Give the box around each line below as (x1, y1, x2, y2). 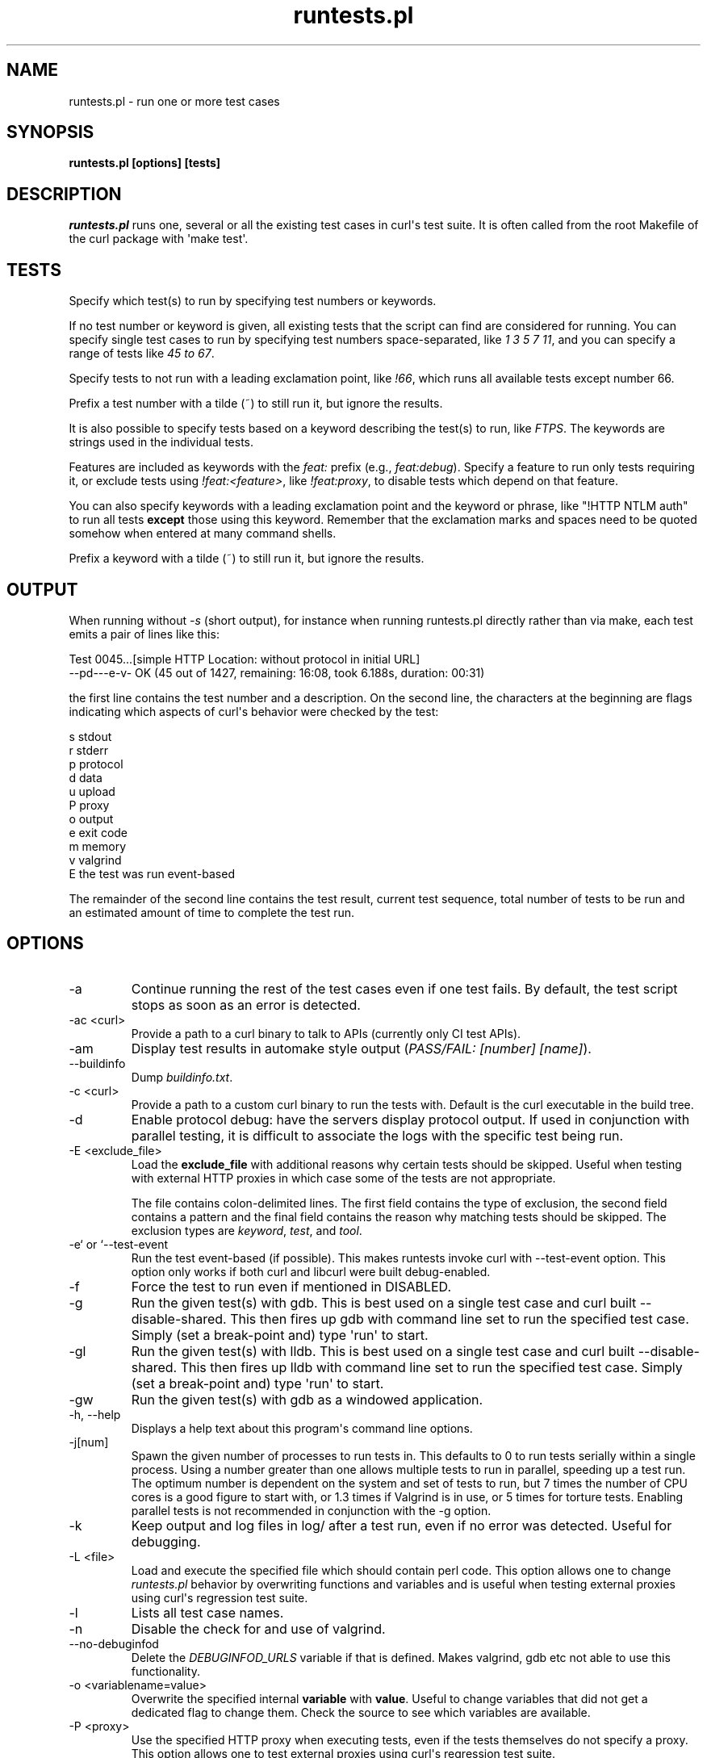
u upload (69, 784, 115, 798)
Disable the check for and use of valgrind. (131, 1620, 386, 1637)
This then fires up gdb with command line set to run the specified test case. (230, 1310, 689, 1327)
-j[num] (69, 1434, 109, 1449)
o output (69, 811, 114, 826)
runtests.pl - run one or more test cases (69, 94, 280, 108)
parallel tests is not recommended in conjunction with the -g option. (131, 1503, 492, 1517)
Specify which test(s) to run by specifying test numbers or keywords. (69, 294, 437, 308)
